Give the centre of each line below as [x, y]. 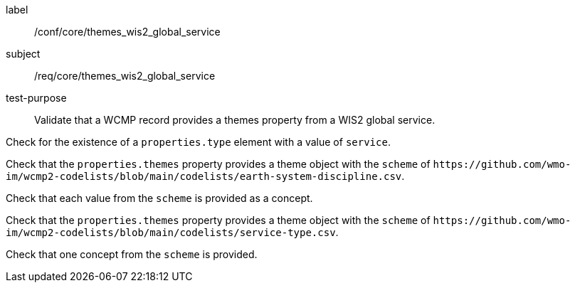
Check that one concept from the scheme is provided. [132, 254]
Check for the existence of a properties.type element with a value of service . [198, 142]
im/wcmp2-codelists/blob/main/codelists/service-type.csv [171, 233]
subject [23, 54]
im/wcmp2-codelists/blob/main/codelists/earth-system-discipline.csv [204, 176]
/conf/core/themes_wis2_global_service [127, 32]
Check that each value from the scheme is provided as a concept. [159, 198]
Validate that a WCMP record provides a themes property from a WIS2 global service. [235, 120]
